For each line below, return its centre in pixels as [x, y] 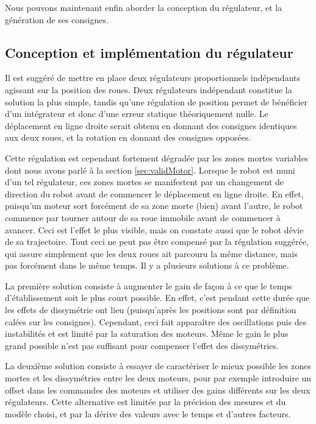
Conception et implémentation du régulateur [149, 52]
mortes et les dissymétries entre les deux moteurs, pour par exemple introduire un [158, 378]
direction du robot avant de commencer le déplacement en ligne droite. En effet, [154, 193]
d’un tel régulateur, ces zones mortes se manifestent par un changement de [145, 182]
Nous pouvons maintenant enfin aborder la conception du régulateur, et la [144, 7]
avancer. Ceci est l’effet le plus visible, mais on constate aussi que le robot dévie [154, 229]
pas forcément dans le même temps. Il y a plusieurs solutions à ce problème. [147, 265]
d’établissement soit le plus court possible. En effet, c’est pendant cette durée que [157, 298]
